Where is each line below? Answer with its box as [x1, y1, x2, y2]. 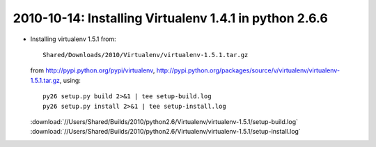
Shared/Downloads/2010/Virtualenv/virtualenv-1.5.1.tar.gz [42, 51, 249, 59]
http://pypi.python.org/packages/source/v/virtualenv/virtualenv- [156, 66, 340, 75]
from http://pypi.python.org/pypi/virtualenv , [30, 66, 155, 75]
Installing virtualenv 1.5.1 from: [30, 35, 116, 43]
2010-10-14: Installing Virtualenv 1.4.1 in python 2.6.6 [13, 10, 329, 26]
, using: [59, 76, 81, 84]
